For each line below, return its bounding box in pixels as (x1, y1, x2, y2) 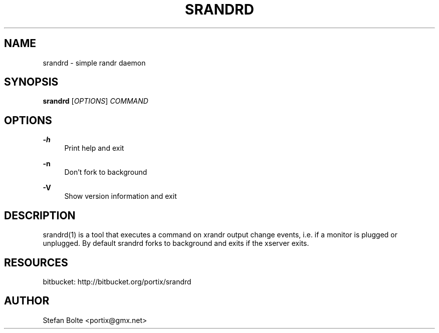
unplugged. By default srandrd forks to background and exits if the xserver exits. (43, 239, 309, 248)
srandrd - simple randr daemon (43, 58, 146, 67)
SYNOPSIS (4, 76, 59, 89)
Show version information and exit (64, 192, 177, 201)
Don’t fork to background (64, 168, 147, 177)
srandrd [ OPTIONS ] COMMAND (43, 97, 148, 106)
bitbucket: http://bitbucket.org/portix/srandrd (43, 277, 191, 286)
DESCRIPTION (4, 209, 76, 222)
